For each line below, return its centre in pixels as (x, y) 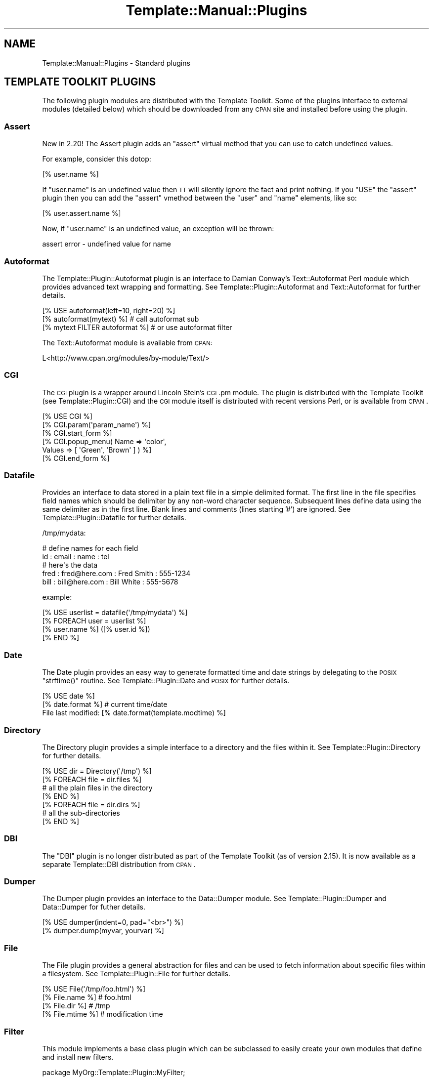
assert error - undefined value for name (107, 244)
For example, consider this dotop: (97, 159)
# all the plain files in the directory (97, 787)
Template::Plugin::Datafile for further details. (114, 518)
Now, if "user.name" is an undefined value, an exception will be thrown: (158, 229)
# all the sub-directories (81, 813)
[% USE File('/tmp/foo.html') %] (94, 989)
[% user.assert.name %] (82, 213)
